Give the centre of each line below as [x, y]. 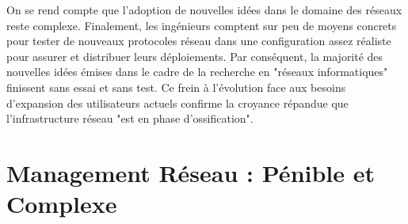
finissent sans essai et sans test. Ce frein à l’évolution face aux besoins [176, 87]
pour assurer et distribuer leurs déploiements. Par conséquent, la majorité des [195, 56]
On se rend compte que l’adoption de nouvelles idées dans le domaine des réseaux [204, 9]
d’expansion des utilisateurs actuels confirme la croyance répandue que [177, 103]
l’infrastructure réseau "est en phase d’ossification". [130, 118]
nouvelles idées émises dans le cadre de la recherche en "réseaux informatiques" [197, 72]
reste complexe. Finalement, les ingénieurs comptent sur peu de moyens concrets [202, 25]
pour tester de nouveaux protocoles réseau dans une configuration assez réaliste [199, 41]
